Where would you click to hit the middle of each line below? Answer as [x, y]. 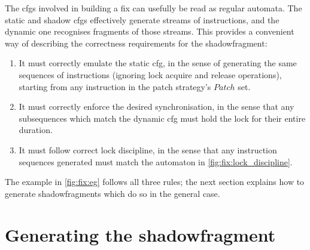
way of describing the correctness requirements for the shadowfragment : [136, 43]
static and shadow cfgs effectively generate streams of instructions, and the [142, 19]
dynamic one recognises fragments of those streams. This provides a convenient [150, 31]
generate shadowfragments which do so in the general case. [113, 193]
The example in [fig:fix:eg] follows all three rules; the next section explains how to [155, 182]
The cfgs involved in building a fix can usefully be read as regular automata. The [154, 8]
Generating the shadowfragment [140, 234]
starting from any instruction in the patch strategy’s [115, 86]
